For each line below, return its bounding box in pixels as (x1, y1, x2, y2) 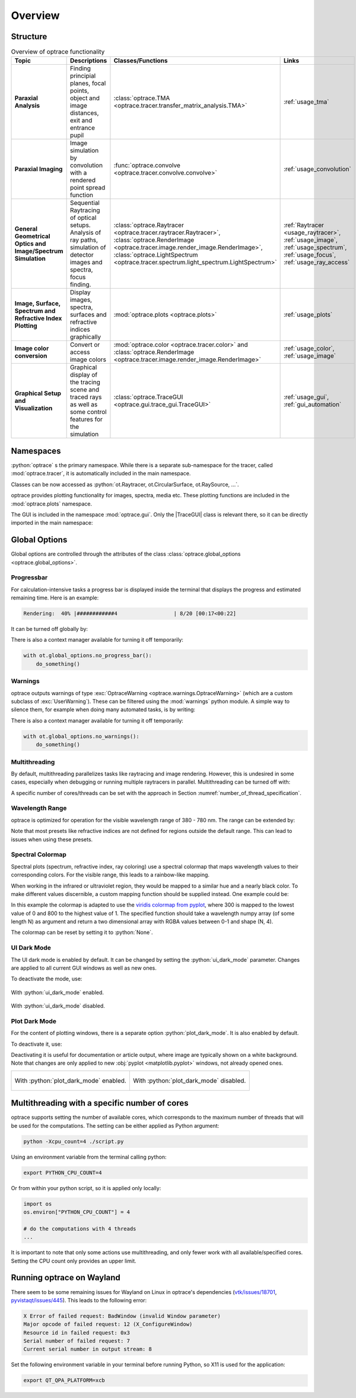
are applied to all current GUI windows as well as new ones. (11, 964, 157, 971)
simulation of (69, 244, 106, 252)
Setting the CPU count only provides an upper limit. (11, 1257, 136, 1264)
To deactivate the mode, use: (11, 975, 82, 983)
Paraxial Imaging (14, 165, 63, 173)
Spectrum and (14, 307, 56, 315)
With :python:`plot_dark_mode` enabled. (14, 1076, 127, 1084)
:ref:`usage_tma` (283, 98, 329, 106)
